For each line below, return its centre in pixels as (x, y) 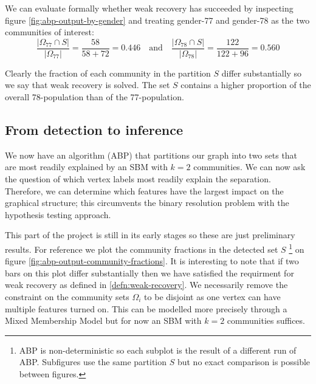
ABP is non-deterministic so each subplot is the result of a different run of (158, 350)
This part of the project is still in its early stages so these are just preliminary (150, 235)
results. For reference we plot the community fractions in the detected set (142, 249)
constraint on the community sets (67, 297)
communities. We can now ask (249, 167)
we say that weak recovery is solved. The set (88, 85)
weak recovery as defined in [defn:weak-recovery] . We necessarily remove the (146, 285)
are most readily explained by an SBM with (86, 167)
